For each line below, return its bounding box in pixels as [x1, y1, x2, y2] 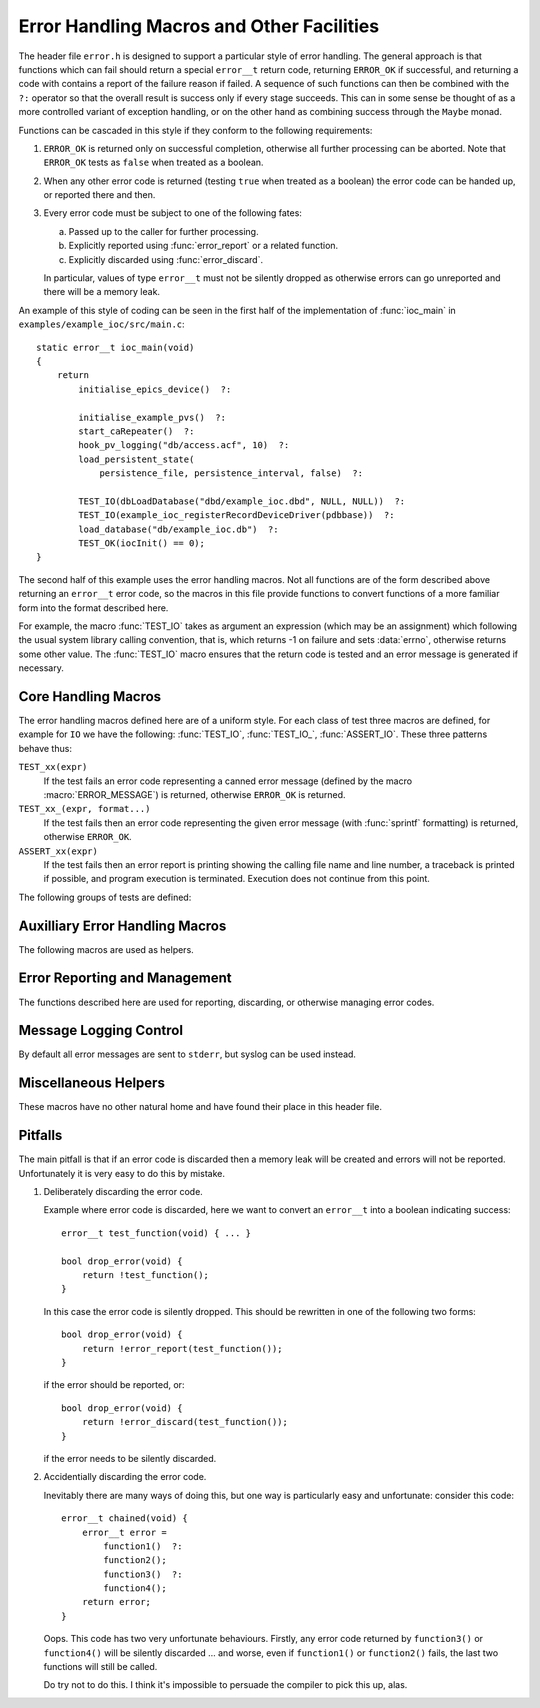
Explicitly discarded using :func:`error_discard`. [68, 253, 264, 265]
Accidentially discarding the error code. [43, 1471, 207, 1483]
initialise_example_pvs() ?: [78, 411, 227, 423]
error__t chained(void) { [61, 1513, 189, 1524]
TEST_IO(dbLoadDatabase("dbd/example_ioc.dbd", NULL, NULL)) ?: [78, 495, 406, 507]
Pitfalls [18, 1127, 63, 1144]
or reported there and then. [43, 189, 156, 201]
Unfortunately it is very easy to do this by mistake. [18, 1167, 225, 1179]
